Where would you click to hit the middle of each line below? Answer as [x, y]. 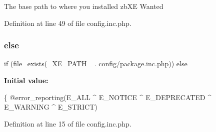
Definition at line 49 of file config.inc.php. [68, 23]
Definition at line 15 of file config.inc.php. [68, 123]
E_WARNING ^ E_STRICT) [51, 107]
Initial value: [26, 80]
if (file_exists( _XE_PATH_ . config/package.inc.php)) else [96, 64]
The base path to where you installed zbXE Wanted [84, 6]
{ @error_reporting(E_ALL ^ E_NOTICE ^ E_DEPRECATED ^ [108, 97]
